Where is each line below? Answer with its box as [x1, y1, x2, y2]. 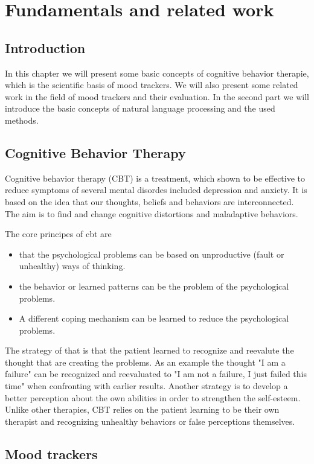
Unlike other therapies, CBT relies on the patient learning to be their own [5, 403, 280, 416]
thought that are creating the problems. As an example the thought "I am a [5, 355, 286, 368]
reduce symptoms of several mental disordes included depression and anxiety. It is [5, 183, 307, 196]
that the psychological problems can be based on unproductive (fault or [19, 247, 284, 260]
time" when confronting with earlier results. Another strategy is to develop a [5, 380, 288, 392]
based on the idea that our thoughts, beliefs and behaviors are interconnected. [5, 195, 294, 208]
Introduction [5, 38, 86, 57]
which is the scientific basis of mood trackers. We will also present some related [5, 78, 298, 91]
